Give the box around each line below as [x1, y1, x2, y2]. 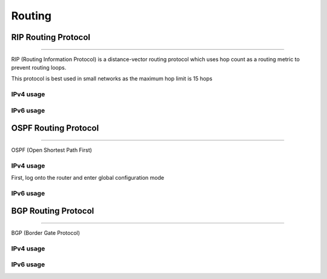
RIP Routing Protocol [11, 32, 91, 42]
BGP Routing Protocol [11, 206, 94, 216]
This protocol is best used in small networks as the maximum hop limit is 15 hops [11, 75, 213, 82]
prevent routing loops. [11, 64, 67, 71]
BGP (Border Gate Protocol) [11, 229, 81, 236]
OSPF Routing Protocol [11, 123, 99, 133]
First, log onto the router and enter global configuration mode [11, 174, 165, 182]
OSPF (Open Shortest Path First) [11, 146, 92, 154]
